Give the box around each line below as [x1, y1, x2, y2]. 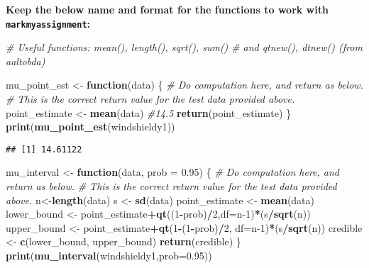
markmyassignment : [6, 16, 91, 30]
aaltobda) [6, 53, 45, 68]
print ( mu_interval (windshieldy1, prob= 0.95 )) [6, 248, 212, 263]
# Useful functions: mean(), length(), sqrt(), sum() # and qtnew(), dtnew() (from [6, 40, 363, 55]
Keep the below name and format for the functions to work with [6, 2, 329, 16]
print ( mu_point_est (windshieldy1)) [6, 119, 175, 134]
